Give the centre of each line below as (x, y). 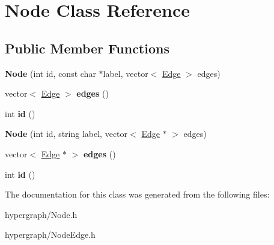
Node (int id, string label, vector (66, 134)
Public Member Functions (87, 48)
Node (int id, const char (50, 73)
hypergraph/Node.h (41, 214)
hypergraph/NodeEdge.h (50, 234)
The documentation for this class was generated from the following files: (137, 194)
